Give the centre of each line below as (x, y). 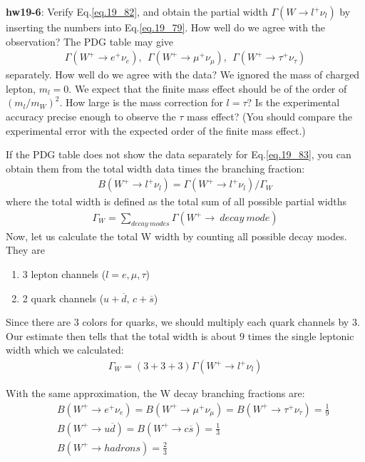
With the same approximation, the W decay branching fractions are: (155, 393)
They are (25, 250)
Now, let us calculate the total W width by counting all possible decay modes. (176, 236)
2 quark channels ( (63, 298)
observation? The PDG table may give (90, 41)
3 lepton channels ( (64, 274)
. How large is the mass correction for (141, 102)
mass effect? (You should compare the (270, 116)
